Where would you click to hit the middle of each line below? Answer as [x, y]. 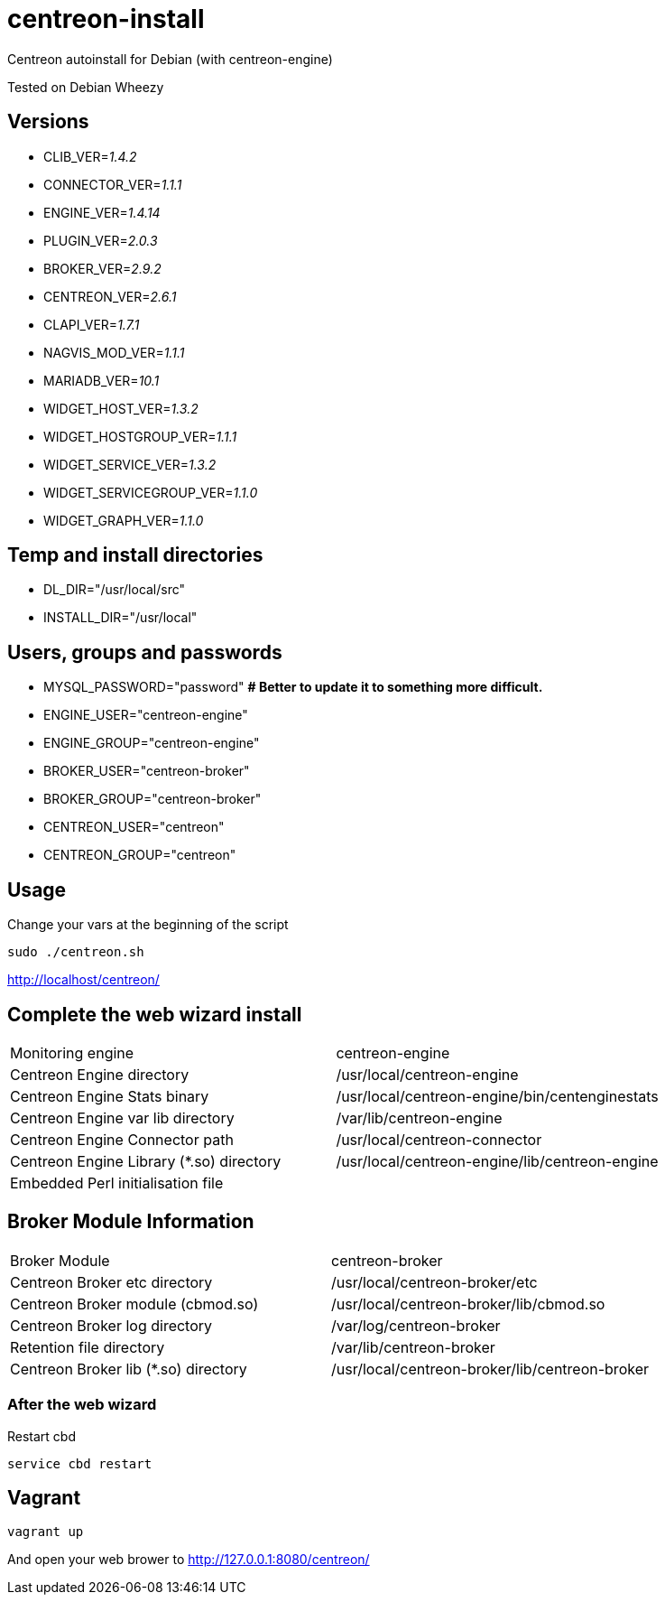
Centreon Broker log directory [111, 1325]
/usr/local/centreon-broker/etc [434, 1282]
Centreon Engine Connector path [122, 1139]
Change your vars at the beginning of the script [148, 925]
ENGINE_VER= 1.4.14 [102, 212]
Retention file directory [88, 1347]
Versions [48, 122]
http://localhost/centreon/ [83, 980]
